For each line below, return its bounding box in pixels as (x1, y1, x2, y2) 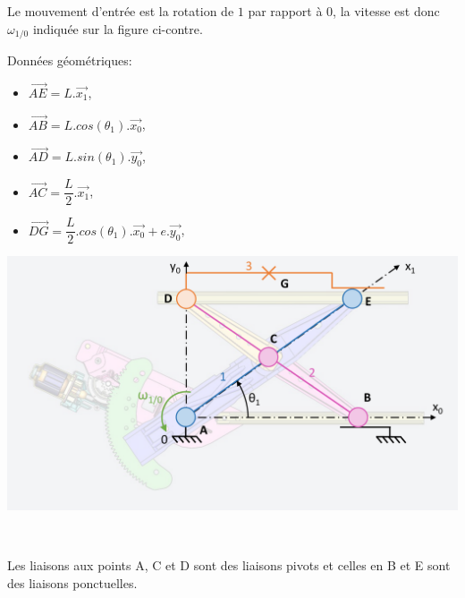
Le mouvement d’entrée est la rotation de (7, 2, 234, 20)
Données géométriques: (7, 51, 132, 70)
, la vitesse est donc (333, 2, 440, 20)
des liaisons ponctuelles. (7, 573, 138, 592)
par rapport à (248, 2, 323, 20)
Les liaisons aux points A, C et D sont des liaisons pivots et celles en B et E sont (7, 556, 451, 575)
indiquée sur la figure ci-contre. (32, 19, 203, 38)
